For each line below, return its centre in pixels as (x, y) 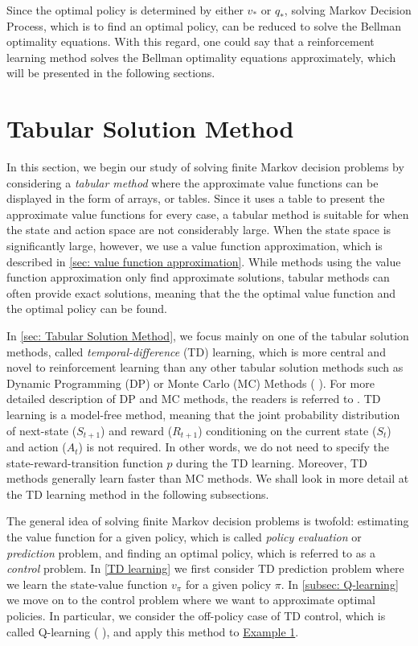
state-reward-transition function (85, 462)
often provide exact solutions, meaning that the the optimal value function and (201, 292)
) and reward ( (137, 430)
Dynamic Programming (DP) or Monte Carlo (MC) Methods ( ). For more (191, 383)
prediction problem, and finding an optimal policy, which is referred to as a (191, 552)
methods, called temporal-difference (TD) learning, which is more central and (196, 351)
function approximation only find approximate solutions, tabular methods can (198, 277)
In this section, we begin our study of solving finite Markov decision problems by (205, 167)
